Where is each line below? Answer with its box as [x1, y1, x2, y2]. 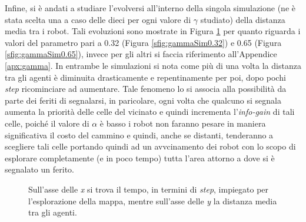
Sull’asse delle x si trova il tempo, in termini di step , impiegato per [28, 183, 269, 195]
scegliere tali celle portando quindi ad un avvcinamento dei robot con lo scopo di [5, 140, 296, 153]
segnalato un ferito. [5, 163, 74, 175]
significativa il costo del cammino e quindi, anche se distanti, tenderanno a [5, 128, 274, 141]
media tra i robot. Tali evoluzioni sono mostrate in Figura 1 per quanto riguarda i [5, 25, 301, 37]
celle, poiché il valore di [5, 117, 89, 129]
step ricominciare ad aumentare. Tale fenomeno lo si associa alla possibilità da [5, 82, 287, 95]
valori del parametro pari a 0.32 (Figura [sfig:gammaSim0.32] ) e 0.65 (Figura [5, 36, 282, 48]
